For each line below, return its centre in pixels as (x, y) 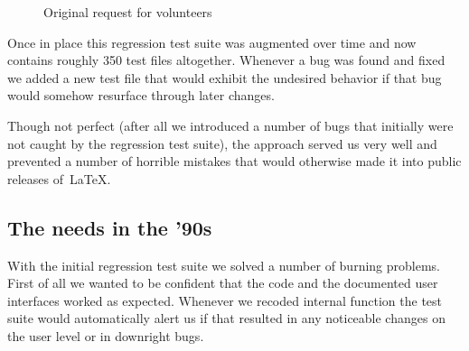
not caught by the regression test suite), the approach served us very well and (222, 143)
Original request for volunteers (128, 12)
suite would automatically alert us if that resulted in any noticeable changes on (226, 318)
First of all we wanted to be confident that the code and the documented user (223, 283)
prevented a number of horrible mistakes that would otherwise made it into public (234, 161)
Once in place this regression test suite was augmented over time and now (212, 42)
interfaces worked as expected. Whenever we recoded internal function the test (225, 300)
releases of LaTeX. (59, 178)
